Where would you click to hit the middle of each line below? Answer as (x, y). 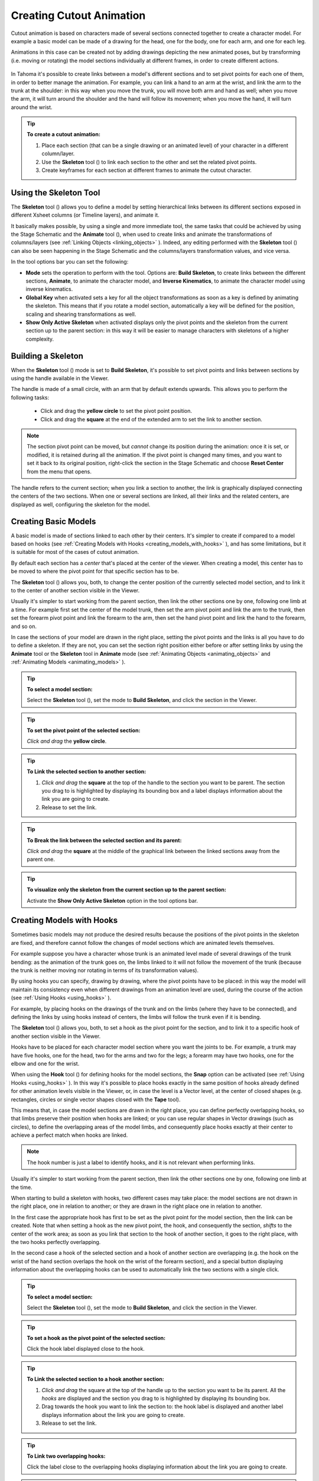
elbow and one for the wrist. (45, 1063)
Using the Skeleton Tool (56, 193)
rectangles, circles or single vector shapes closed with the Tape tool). (96, 1099)
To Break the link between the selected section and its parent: (104, 840)
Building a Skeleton (47, 356)
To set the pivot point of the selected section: (84, 730)
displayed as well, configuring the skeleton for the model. (81, 504)
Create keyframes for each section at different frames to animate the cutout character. (147, 170)
